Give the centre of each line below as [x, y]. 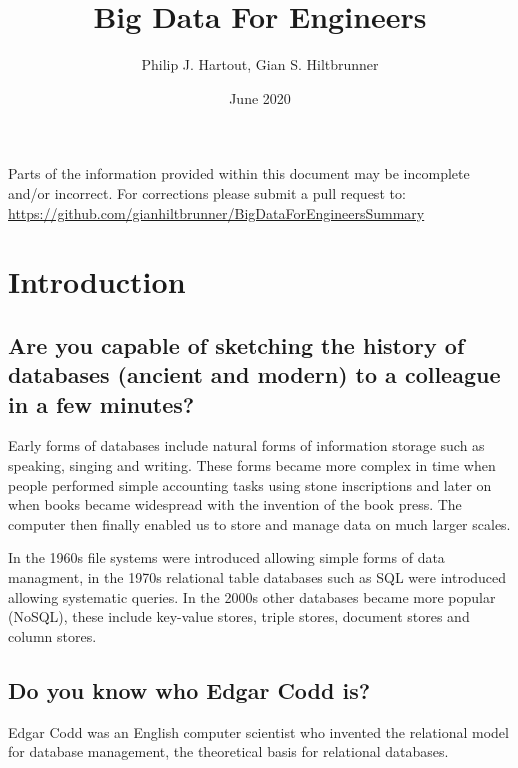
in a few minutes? [101, 403]
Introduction [97, 281]
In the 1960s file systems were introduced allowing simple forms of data [226, 557]
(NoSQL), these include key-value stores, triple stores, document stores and [239, 616]
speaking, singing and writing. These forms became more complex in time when [252, 465]
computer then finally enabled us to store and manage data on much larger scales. [259, 523]
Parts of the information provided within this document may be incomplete [239, 173]
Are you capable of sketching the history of [236, 344]
